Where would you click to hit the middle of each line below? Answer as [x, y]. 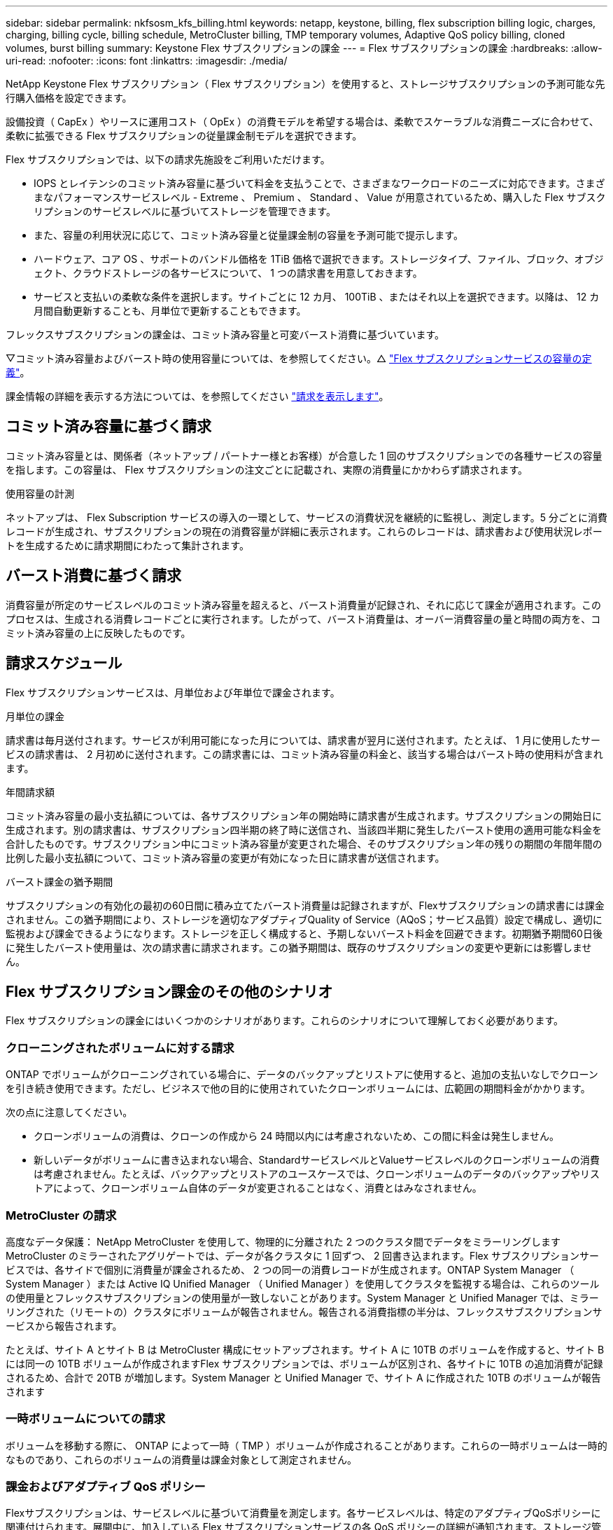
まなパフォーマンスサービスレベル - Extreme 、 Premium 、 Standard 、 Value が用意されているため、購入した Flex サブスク [320, 197]
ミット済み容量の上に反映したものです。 [98, 633]
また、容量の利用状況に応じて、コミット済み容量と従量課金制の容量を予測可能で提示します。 [248, 235]
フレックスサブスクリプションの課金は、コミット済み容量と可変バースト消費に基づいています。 [225, 335]
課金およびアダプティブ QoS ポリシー [106, 1487]
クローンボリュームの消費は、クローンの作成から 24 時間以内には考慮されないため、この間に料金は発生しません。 [296, 1136]
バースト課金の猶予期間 [59, 881]
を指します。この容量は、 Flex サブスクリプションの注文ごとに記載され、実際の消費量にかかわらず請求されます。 [267, 469]
